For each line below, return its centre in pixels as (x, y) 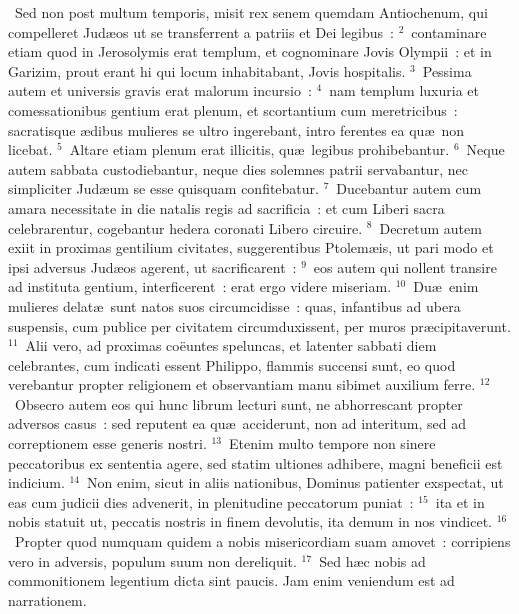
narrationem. (47, 599)
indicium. (36, 482)
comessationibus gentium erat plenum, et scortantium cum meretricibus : (233, 109)
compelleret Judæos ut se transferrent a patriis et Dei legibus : (201, 31)
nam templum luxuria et (404, 90)
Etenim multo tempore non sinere (332, 443)
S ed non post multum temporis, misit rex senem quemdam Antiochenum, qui (251, 12)
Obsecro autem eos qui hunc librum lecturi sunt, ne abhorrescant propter (238, 403)
